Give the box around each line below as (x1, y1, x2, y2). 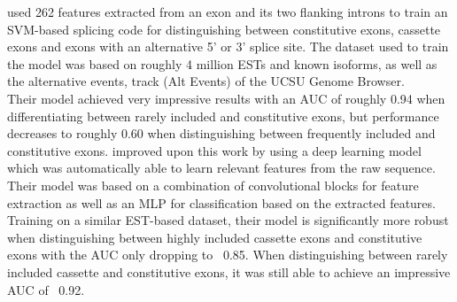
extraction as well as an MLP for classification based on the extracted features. (7, 193, 436, 212)
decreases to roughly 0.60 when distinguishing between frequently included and (7, 124, 436, 143)
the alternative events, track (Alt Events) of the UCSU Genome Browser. (7, 72, 405, 90)
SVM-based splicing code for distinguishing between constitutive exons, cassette (7, 19, 441, 38)
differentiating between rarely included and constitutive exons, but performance (7, 106, 439, 125)
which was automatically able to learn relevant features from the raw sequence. (7, 159, 436, 177)
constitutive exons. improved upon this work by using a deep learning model (7, 141, 422, 159)
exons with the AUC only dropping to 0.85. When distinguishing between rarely (7, 245, 448, 264)
